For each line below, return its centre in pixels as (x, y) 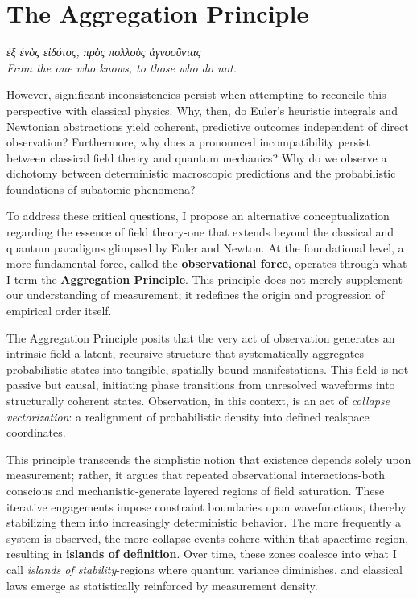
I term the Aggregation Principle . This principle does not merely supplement (204, 279)
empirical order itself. (59, 311)
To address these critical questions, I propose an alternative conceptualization (198, 216)
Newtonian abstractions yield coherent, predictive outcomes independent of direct (208, 126)
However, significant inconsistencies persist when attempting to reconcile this (196, 94)
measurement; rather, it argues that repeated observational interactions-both (196, 475)
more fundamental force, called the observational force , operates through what (207, 263)
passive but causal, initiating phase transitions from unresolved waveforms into (201, 385)
